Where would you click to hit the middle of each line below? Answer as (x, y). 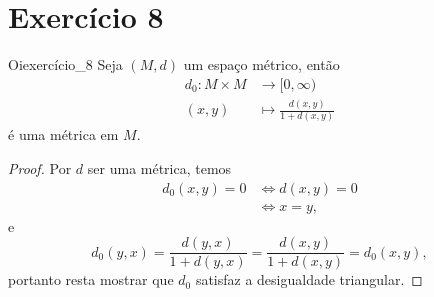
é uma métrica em (63, 134)
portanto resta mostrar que (91, 279)
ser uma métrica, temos (159, 168)
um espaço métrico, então (261, 64)
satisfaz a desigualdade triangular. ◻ (309, 279)
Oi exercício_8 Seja (65, 64)
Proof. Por (40, 168)
